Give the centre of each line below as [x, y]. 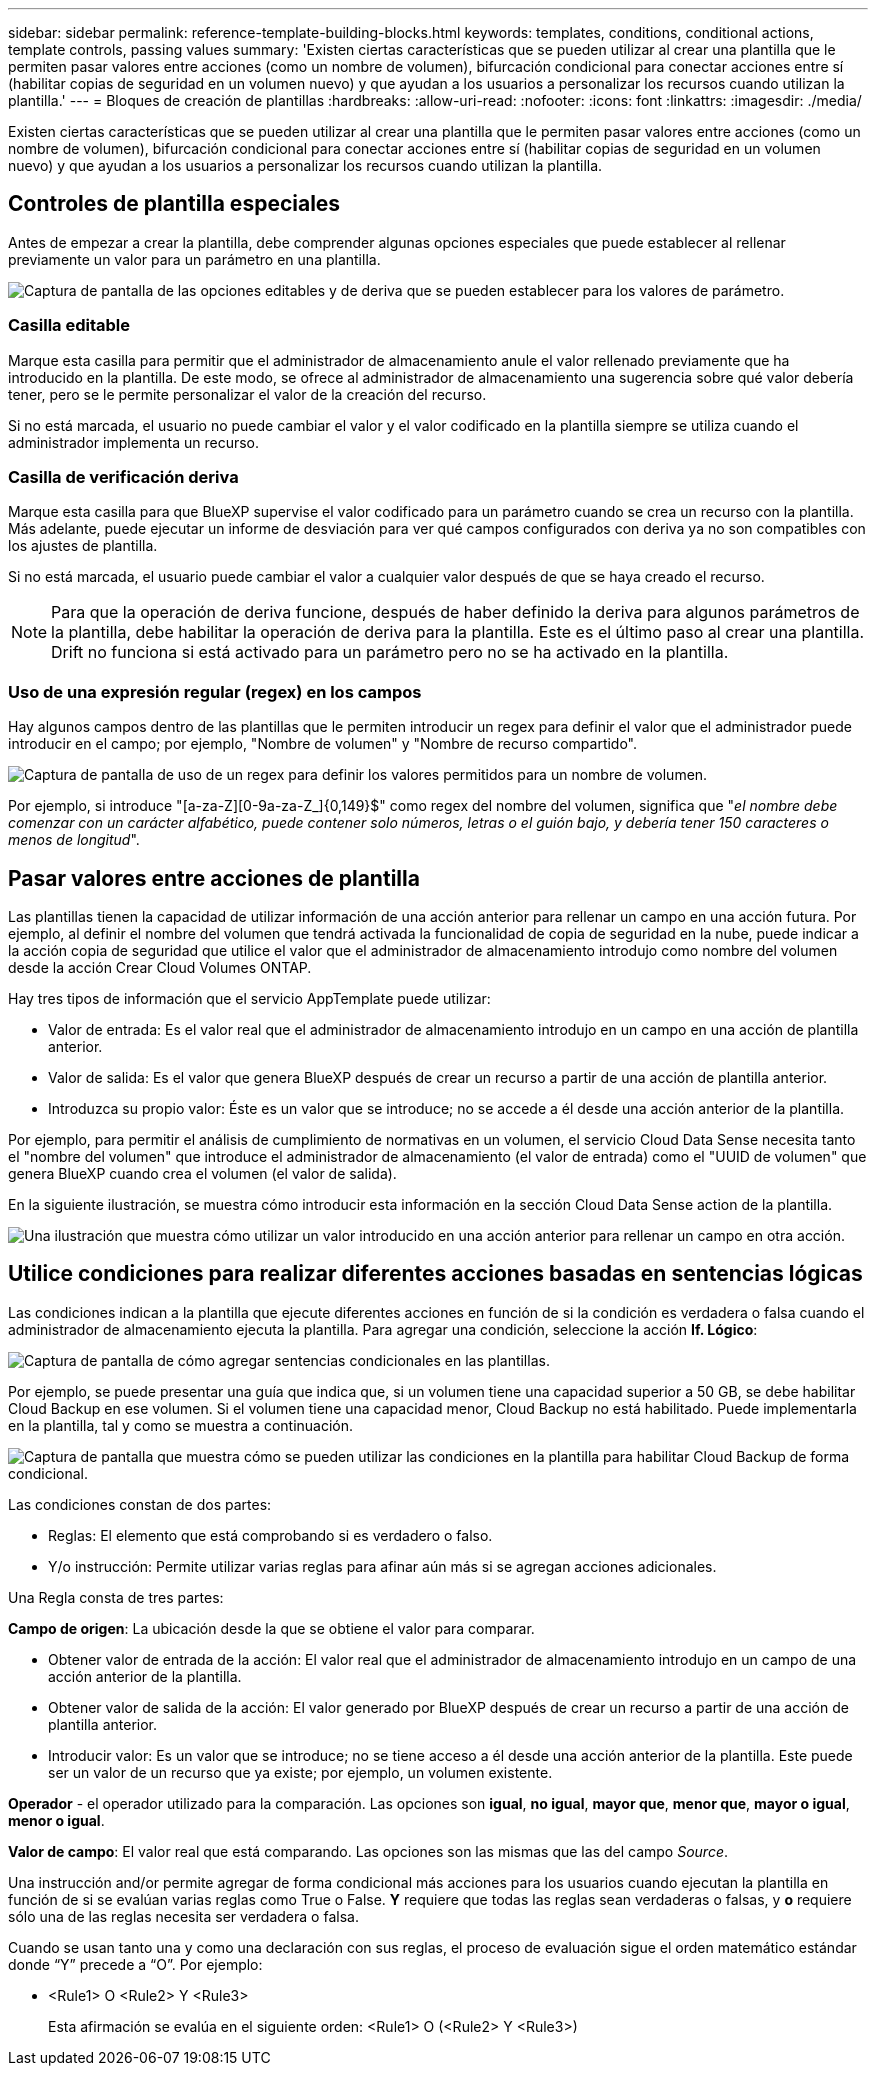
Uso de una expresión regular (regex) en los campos [215, 691]
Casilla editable [69, 325]
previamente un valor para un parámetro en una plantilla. [194, 259]
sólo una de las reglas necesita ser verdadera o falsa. [183, 1916]
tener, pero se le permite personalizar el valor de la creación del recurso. [247, 394]
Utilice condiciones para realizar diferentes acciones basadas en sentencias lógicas [435, 1274]
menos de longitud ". [74, 840]
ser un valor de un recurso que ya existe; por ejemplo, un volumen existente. [300, 1772]
